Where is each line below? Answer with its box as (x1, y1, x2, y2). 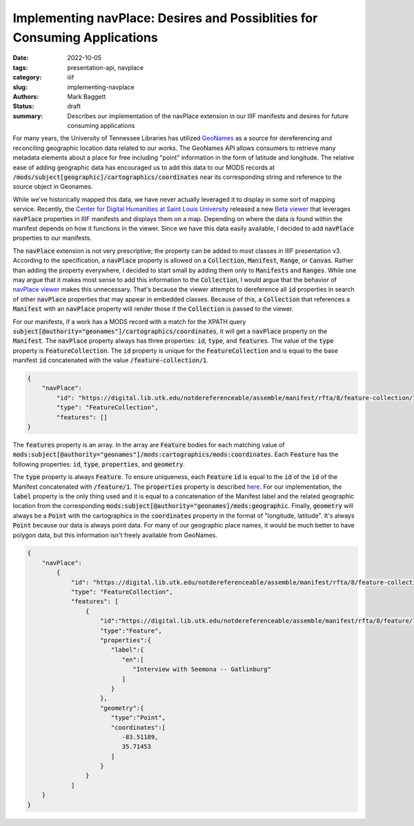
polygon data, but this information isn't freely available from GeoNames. (12, 531, 217, 539)
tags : (12, 63, 28, 72)
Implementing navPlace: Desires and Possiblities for (12, 10, 318, 26)
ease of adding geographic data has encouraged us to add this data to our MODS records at (12, 163, 275, 171)
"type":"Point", (110, 714, 166, 722)
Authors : (12, 92, 39, 100)
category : (12, 73, 42, 82)
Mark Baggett (67, 92, 106, 100)
